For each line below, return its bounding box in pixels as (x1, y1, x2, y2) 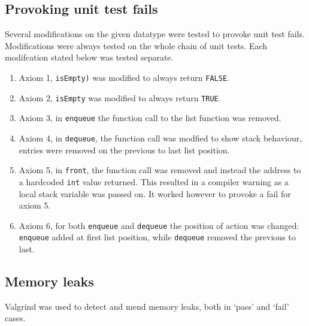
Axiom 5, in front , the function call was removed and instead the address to (19, 164, 301, 176)
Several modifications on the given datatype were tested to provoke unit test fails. (5, 28, 305, 40)
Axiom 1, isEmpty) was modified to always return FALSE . (19, 71, 229, 83)
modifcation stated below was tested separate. (5, 51, 174, 64)
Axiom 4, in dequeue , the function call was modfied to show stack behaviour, (19, 131, 302, 144)
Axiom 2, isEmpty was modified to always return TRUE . (19, 91, 221, 104)
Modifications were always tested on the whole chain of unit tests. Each (5, 39, 268, 52)
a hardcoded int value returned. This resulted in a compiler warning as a (19, 175, 289, 188)
